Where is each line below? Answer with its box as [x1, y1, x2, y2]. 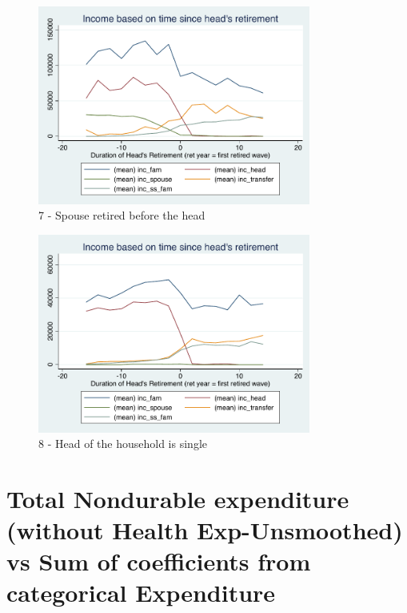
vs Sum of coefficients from [6, 545, 311, 578]
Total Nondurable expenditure [6, 482, 349, 514]
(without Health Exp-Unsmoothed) [6, 514, 403, 546]
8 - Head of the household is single [38, 435, 207, 452]
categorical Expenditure [6, 576, 276, 609]
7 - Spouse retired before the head [38, 207, 205, 224]
